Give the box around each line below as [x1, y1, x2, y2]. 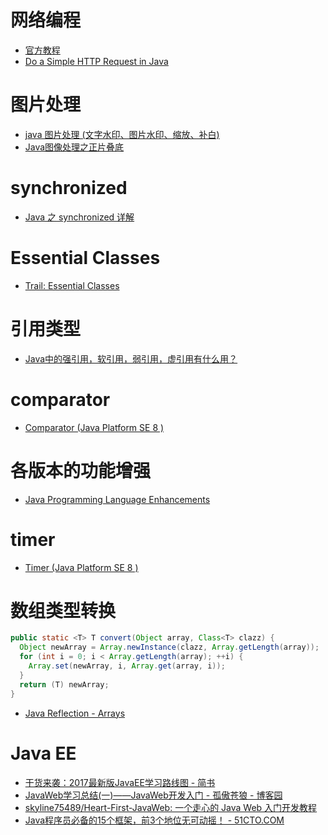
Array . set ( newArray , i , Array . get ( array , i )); [28, 661, 226, 671]
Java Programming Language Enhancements [24, 493, 211, 505]
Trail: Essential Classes [24, 279, 120, 291]
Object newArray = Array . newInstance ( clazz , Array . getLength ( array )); [19, 642, 320, 653]
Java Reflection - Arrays [24, 707, 126, 719]
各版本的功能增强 [10, 459, 152, 482]
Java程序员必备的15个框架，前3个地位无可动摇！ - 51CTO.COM [24, 814, 285, 826]
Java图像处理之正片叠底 [24, 141, 125, 153]
